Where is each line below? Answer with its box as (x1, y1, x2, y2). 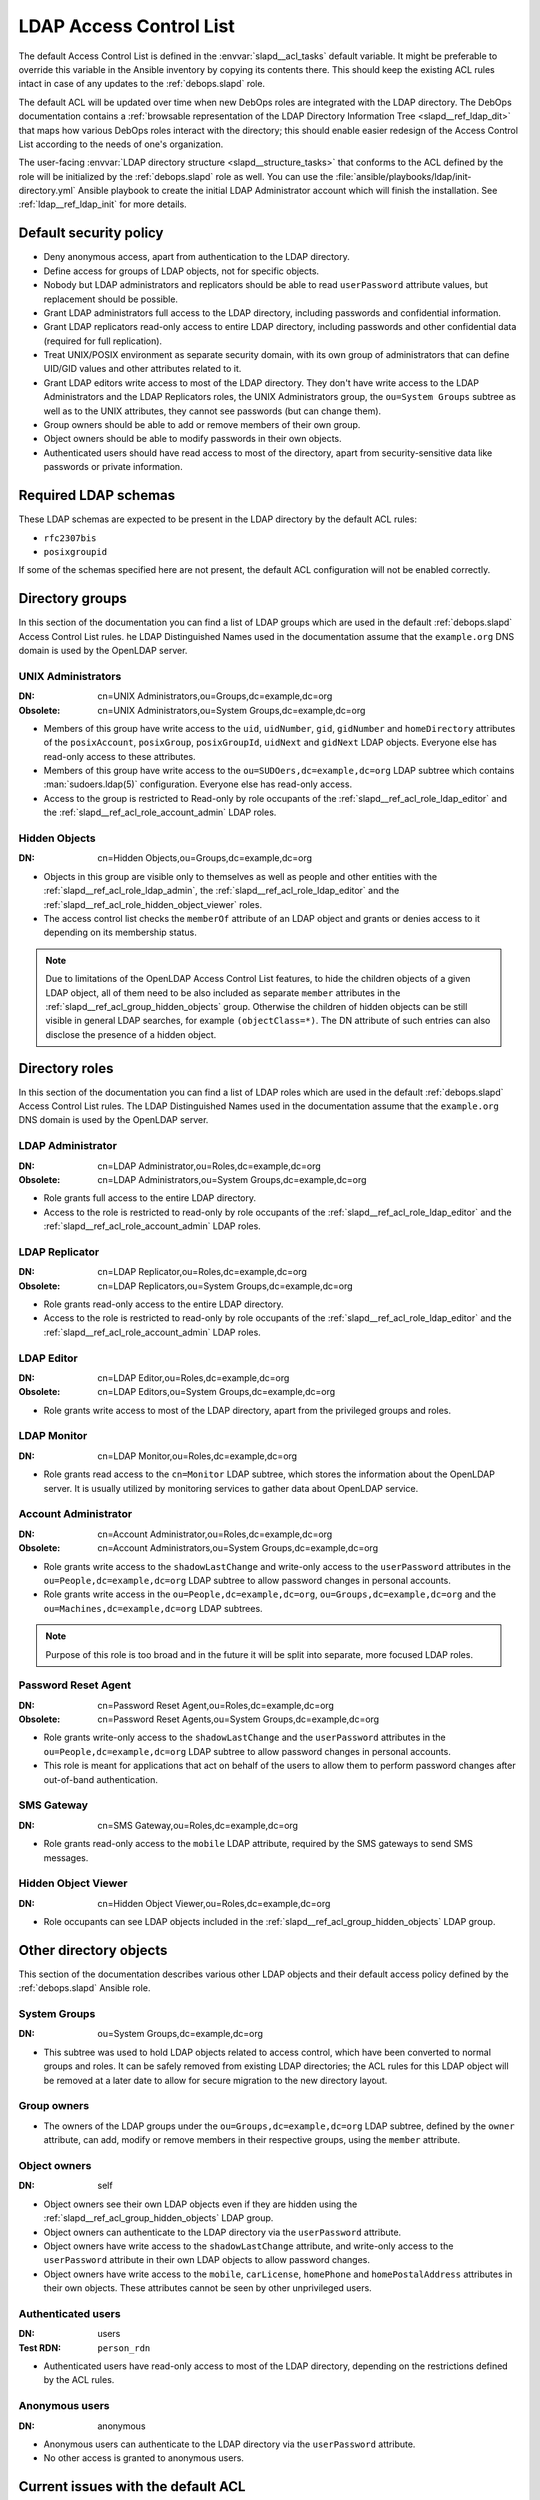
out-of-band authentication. (43, 1773, 159, 1785)
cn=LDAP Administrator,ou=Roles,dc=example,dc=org (97, 1160, 322, 1172)
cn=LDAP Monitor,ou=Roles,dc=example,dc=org (97, 1450, 298, 1462)
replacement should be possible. (43, 293, 179, 305)
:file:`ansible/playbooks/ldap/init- (335, 170, 472, 182)
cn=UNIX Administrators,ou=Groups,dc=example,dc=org (97, 690, 333, 702)
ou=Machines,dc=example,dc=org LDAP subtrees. (43, 1602, 264, 1614)
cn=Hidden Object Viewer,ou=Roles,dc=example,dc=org (97, 1897, 331, 1909)
